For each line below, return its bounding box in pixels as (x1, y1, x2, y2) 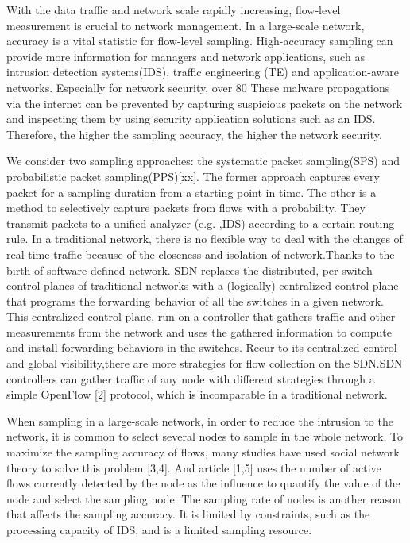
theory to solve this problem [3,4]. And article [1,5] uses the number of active (6, 459, 381, 476)
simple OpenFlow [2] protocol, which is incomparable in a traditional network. (6, 386, 388, 402)
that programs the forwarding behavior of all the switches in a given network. (6, 292, 384, 309)
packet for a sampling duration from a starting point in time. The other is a (6, 183, 377, 200)
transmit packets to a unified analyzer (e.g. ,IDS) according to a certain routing (6, 214, 395, 231)
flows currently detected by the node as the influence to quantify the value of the (6, 475, 400, 491)
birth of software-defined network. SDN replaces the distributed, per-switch (6, 261, 373, 278)
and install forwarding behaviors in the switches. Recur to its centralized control (6, 339, 397, 356)
